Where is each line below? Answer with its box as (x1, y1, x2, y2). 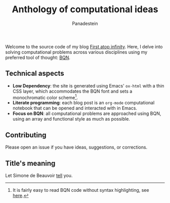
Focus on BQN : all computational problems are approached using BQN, (12, 110, 161, 117)
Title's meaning (5, 159, 56, 167)
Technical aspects (5, 69, 64, 78)
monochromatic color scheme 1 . (12, 93, 78, 100)
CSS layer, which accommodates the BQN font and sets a (12, 88, 133, 94)
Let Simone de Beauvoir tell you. (5, 172, 73, 179)
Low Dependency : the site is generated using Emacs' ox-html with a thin (12, 82, 164, 89)
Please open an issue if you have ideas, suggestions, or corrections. (5, 144, 148, 151)
